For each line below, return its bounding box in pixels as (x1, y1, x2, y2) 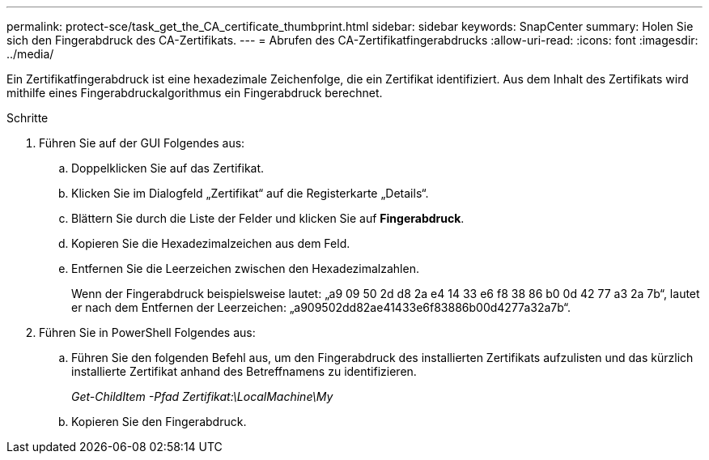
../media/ (6, 47, 54, 61)
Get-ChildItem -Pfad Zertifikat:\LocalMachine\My (71, 390, 333, 403)
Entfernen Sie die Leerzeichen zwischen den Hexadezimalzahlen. (71, 262, 419, 275)
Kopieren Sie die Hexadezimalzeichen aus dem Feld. (71, 236, 350, 250)
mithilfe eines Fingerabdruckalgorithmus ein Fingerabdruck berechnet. (6, 86, 383, 100)
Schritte (6, 111, 49, 125)
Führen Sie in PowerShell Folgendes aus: (39, 326, 256, 339)
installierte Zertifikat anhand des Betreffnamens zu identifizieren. (71, 364, 417, 378)
